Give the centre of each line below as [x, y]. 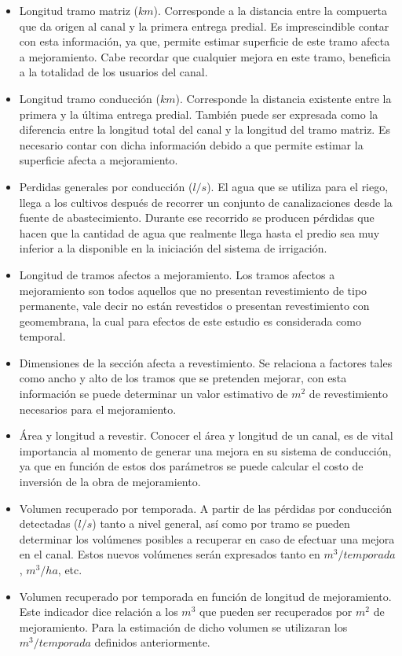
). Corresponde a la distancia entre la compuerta [270, 10]
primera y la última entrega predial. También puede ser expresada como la [199, 114]
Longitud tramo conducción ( [90, 98]
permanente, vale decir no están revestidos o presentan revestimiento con [194, 306]
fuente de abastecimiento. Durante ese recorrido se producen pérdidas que [197, 217]
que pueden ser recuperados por [276, 612]
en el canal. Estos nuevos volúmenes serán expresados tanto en [170, 554]
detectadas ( [49, 523]
